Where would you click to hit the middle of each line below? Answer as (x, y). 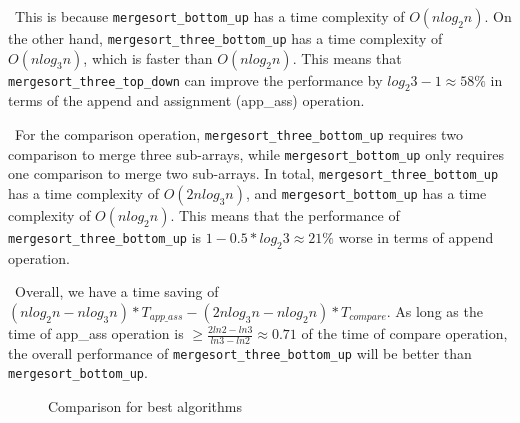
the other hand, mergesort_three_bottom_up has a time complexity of (225, 38)
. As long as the (434, 311)
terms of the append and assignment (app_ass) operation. (186, 100)
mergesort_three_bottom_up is (105, 237)
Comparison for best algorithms (145, 406)
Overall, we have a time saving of (116, 291)
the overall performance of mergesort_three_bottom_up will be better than (240, 352)
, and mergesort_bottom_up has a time (366, 193)
